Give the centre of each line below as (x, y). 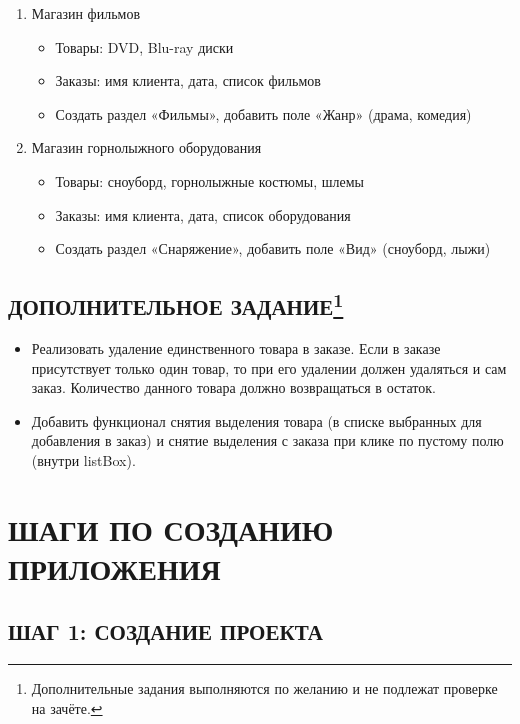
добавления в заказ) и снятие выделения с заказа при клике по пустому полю (267, 440)
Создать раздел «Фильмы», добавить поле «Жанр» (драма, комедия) (263, 113)
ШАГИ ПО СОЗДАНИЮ (171, 528)
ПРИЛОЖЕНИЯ (114, 567)
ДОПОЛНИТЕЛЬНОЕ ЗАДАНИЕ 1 (176, 304)
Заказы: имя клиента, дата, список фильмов (188, 80)
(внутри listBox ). (83, 459)
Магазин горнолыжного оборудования (146, 147)
